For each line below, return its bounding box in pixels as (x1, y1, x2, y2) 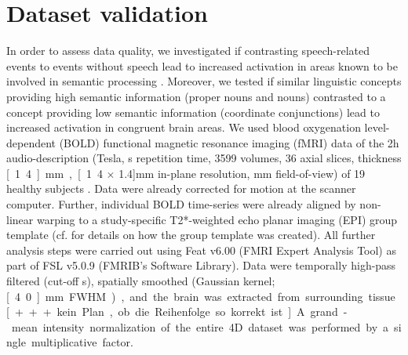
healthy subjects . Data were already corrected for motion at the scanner (6, 180, 356, 197)
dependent (6, 134, 56, 150)
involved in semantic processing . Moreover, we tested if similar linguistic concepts (6, 73, 402, 89)
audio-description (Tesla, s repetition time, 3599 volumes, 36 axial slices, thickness (6, 150, 402, 166)
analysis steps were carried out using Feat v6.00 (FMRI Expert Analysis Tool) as (6, 241, 396, 258)
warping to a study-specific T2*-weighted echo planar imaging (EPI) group (36, 211, 398, 227)
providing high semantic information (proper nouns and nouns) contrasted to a (6, 88, 386, 104)
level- (364, 119, 390, 136)
